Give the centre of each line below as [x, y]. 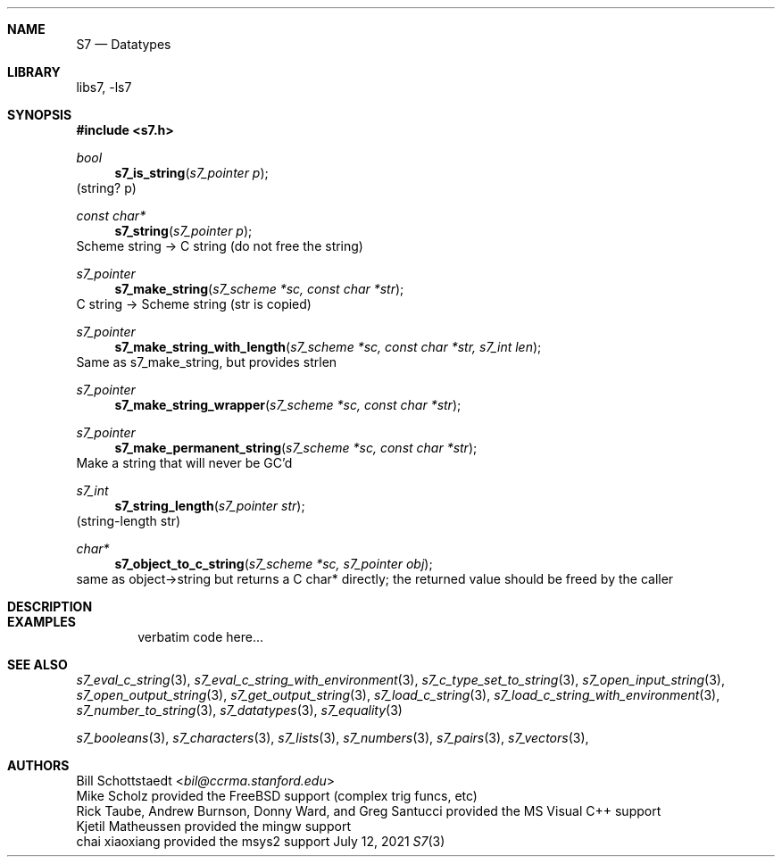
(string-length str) [129, 521]
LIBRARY [34, 72]
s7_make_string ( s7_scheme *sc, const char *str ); [259, 289]
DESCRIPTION [50, 606]
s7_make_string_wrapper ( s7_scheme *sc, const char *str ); [288, 405]
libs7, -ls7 [104, 87]
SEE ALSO [37, 665]
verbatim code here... [200, 637]
